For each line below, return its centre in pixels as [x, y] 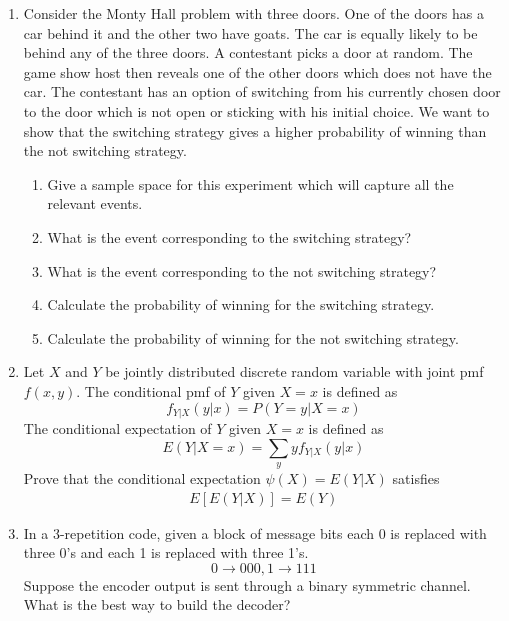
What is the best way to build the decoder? [157, 604]
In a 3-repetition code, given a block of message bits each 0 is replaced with [255, 532]
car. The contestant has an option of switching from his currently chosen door [262, 91]
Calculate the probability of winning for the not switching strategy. [253, 337]
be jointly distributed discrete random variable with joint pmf [294, 371]
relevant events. [95, 203]
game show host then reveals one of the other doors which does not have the [257, 71]
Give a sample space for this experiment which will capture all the [250, 183]
